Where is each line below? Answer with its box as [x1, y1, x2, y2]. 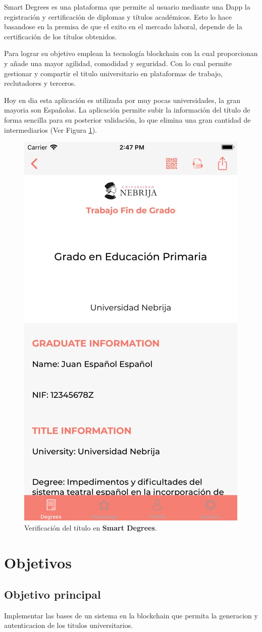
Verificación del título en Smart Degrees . [24, 522, 157, 533]
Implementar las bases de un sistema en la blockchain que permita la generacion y [4, 610, 258, 620]
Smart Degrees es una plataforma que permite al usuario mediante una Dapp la [4, 2, 250, 12]
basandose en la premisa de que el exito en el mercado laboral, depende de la [4, 21, 242, 32]
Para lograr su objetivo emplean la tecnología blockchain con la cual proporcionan [4, 48, 258, 59]
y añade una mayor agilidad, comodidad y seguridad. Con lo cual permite [4, 58, 232, 68]
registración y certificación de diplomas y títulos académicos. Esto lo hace [4, 11, 232, 22]
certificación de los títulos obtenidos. [4, 31, 117, 41]
